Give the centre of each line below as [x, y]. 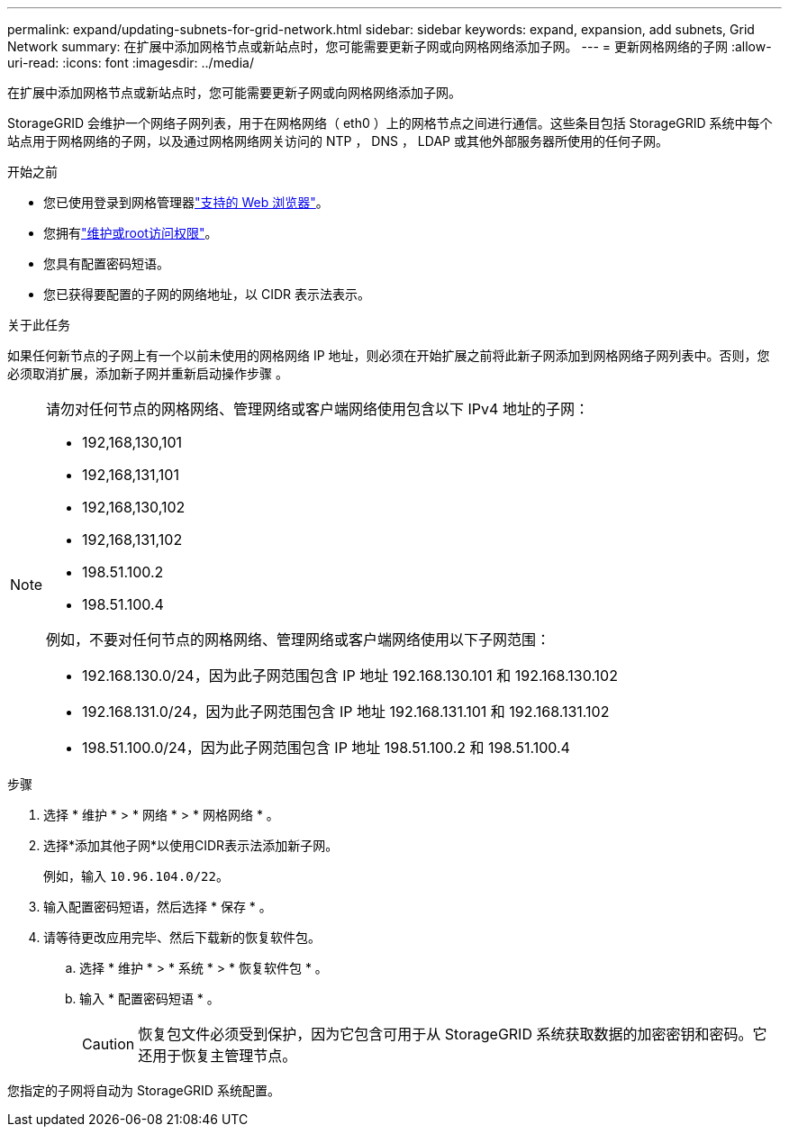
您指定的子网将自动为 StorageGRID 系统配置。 [144, 1090]
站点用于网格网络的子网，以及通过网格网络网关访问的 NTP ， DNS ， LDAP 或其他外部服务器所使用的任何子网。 [338, 141]
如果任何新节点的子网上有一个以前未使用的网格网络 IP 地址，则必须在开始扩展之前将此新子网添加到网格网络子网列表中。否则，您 [389, 355]
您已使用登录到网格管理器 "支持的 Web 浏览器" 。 [186, 202]
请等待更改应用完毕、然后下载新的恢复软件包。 [182, 937]
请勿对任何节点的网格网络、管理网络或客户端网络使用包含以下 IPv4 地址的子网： [317, 409]
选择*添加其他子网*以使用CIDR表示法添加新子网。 [191, 845]
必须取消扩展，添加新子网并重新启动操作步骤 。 [148, 373]
